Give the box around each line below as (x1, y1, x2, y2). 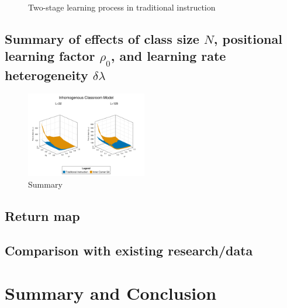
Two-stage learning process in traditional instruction (28, 1, 216, 13)
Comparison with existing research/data (5, 241, 253, 259)
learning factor (5, 47, 95, 65)
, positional (213, 29, 282, 47)
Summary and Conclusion (5, 281, 217, 305)
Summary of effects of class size (5, 29, 199, 47)
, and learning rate (110, 47, 226, 65)
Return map (5, 206, 80, 224)
